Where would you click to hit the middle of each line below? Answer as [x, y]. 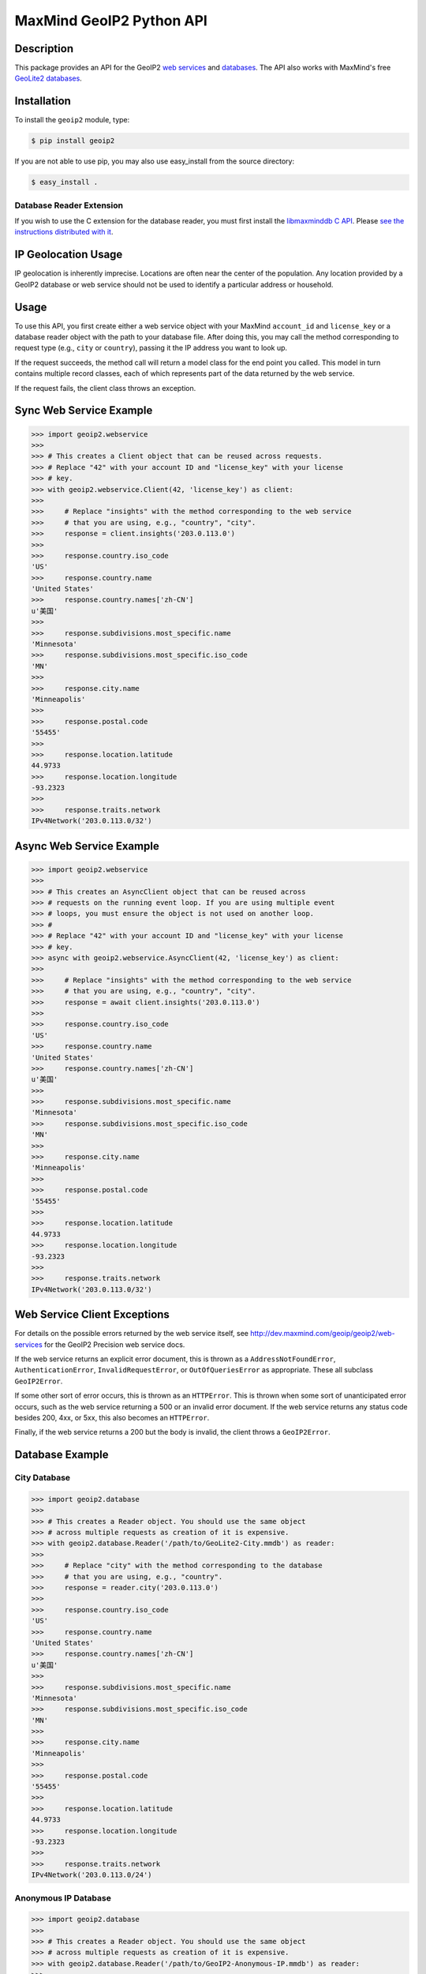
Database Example [62, 1455]
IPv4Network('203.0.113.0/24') [92, 1875]
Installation [43, 101]
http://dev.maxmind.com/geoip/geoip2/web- [322, 1334]
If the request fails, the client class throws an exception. [105, 388]
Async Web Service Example [87, 846]
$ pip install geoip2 [73, 141]
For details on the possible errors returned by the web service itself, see [131, 1334]
